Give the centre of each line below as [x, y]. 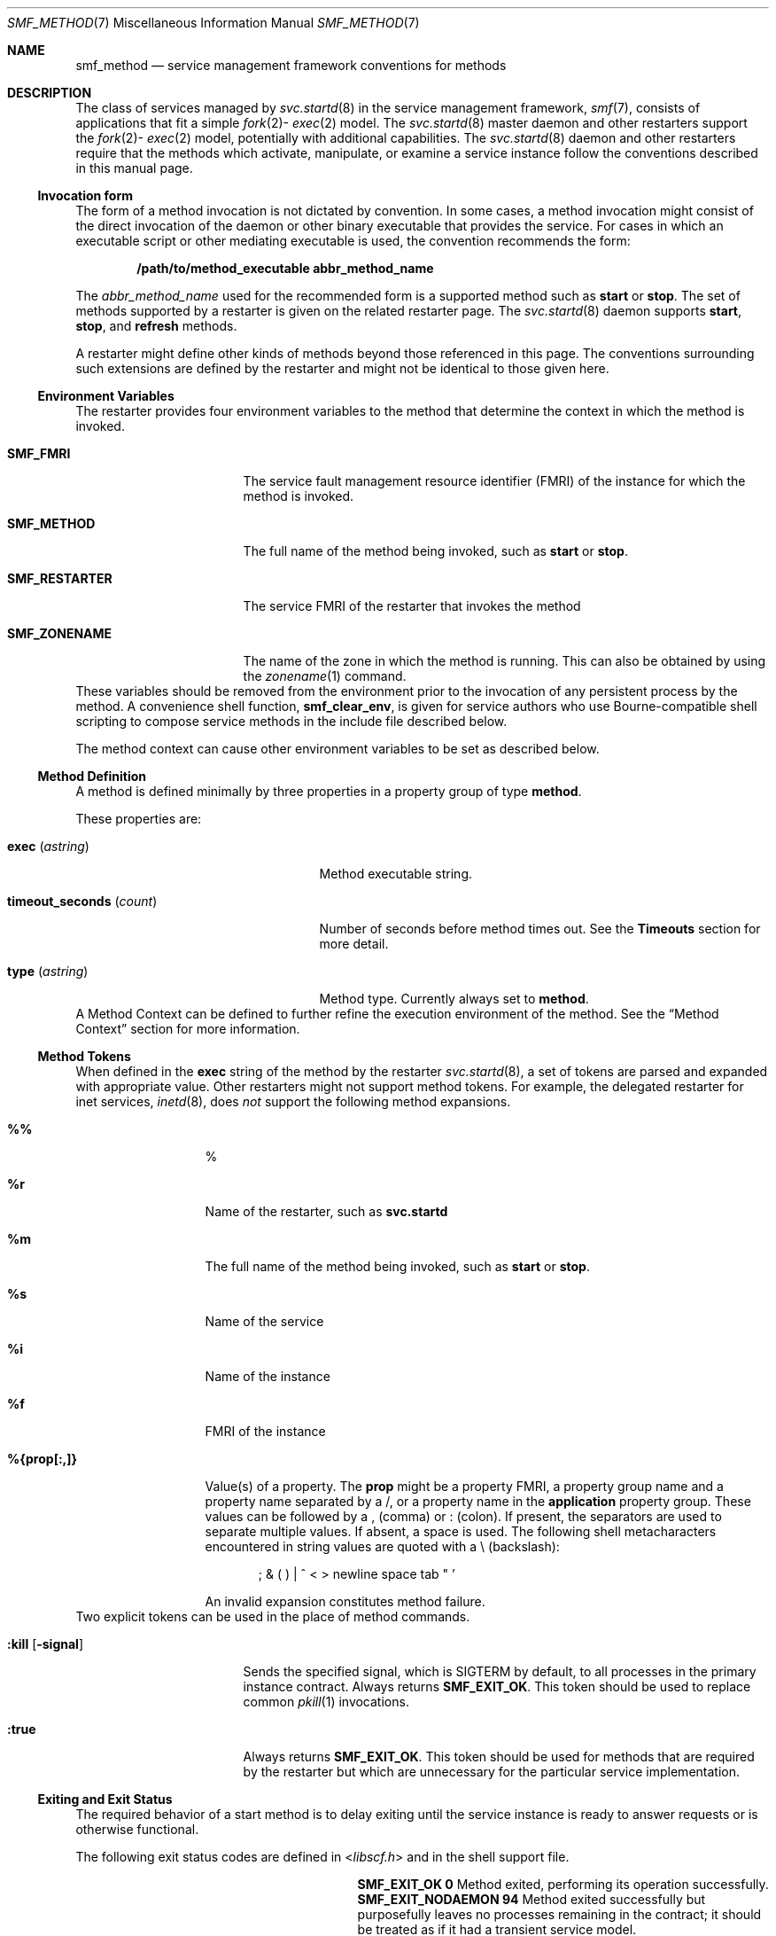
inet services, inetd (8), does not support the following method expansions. [293, 1101]
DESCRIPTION [50, 93]
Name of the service [264, 1321]
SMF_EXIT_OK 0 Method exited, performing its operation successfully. [563, 1884]
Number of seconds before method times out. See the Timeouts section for [540, 929]
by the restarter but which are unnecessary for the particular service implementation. [491, 1772]
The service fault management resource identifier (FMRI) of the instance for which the [494, 481]
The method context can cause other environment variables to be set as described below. [338, 749]
